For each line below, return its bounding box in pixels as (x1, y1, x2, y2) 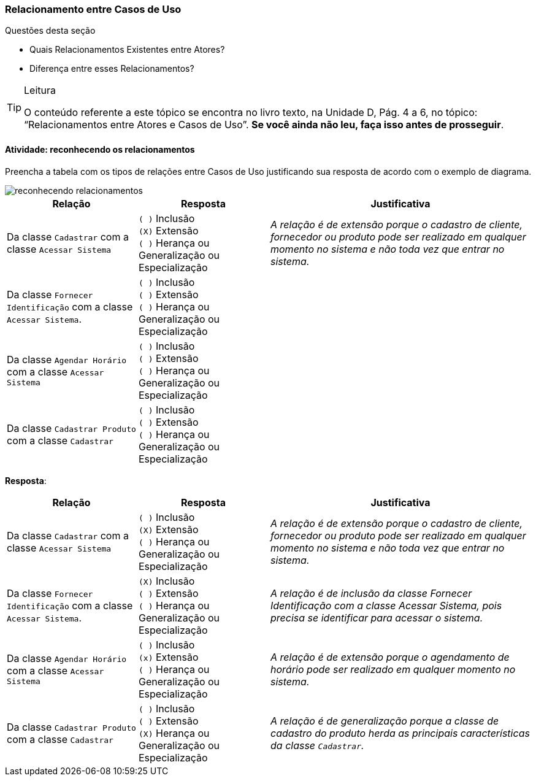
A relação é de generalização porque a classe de (270, 714, 499, 727)
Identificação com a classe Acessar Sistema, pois (270, 599, 502, 612)
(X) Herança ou (139, 726, 210, 739)
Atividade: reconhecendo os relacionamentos (5, 144, 195, 155)
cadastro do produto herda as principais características (270, 726, 530, 739)
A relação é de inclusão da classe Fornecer (270, 587, 472, 599)
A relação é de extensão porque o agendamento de (270, 650, 510, 663)
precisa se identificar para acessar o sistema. (270, 611, 483, 624)
